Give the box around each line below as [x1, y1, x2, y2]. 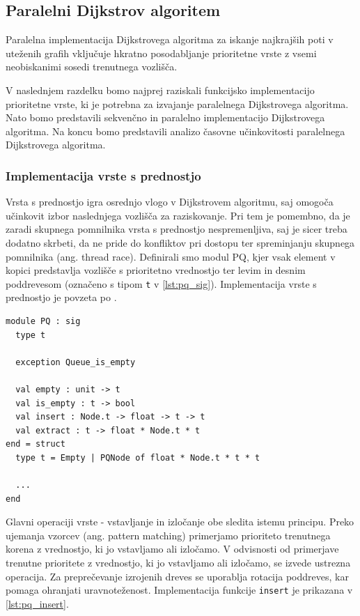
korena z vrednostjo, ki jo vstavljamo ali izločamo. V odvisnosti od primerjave [6, 541, 339, 556]
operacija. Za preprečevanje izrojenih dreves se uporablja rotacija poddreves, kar [6, 569, 349, 583]
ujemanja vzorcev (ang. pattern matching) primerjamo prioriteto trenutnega [6, 528, 331, 542]
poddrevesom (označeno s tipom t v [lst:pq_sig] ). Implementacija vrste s [6, 276, 317, 291]
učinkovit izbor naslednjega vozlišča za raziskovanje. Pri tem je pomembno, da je [6, 208, 350, 222]
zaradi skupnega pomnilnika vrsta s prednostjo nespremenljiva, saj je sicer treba [6, 222, 347, 236]
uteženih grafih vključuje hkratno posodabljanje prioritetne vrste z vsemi [6, 45, 317, 60]
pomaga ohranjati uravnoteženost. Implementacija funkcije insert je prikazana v [6, 583, 353, 597]
